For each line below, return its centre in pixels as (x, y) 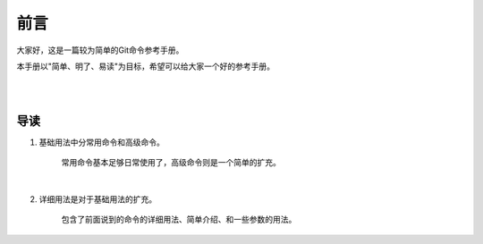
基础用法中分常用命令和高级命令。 (102, 142)
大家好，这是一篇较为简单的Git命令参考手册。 (100, 50)
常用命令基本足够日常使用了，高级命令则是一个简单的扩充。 (171, 163)
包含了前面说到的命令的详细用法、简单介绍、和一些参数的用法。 (179, 220)
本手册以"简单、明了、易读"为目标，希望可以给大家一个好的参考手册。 (146, 66)
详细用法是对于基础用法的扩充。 (97, 199)
